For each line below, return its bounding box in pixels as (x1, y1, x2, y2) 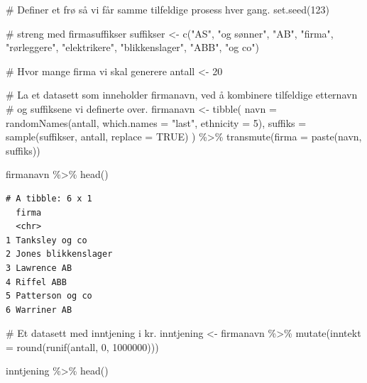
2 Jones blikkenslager (6, 249, 113, 260)
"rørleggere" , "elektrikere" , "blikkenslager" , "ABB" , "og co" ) (6, 40, 259, 55)
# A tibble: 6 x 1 (6, 193, 92, 204)
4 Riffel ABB (6, 277, 67, 287)
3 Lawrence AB (6, 262, 72, 273)
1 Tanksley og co (6, 235, 87, 245)
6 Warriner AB (6, 304, 72, 315)
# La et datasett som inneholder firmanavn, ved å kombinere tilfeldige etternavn (6, 87, 358, 102)
